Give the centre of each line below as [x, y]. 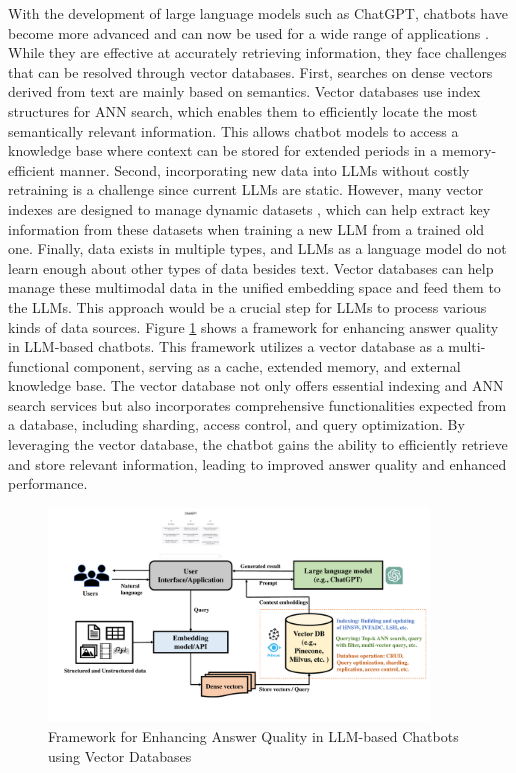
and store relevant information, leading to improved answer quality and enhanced [257, 463]
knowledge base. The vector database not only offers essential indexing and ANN [256, 385]
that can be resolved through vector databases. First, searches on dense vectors [250, 71]
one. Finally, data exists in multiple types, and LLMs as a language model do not [257, 248]
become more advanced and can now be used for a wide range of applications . [248, 32]
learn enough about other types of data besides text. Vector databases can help [251, 267]
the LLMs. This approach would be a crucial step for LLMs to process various [247, 306]
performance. [48, 483]
